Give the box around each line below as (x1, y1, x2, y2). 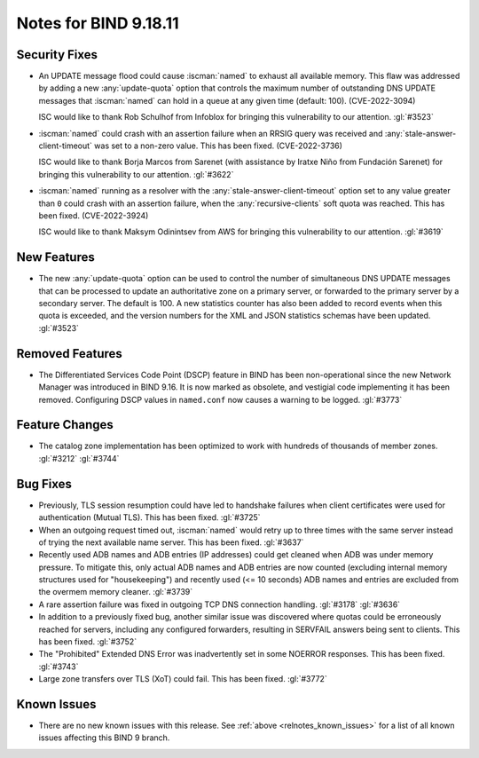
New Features (16, 249, 95, 265)
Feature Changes (16, 417, 114, 432)
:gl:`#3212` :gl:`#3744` (38, 453, 120, 463)
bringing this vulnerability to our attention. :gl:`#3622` (38, 169, 234, 179)
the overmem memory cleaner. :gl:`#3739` (38, 587, 193, 597)
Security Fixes (16, 47, 98, 62)
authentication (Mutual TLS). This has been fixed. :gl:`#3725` (38, 512, 261, 523)
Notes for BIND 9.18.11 (16, 13, 179, 33)
